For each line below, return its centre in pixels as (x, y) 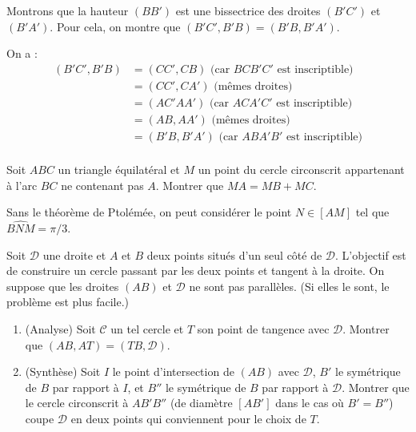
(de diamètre (201, 403)
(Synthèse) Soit (63, 371)
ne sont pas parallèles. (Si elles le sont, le (289, 286)
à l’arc (22, 185)
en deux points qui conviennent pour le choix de (188, 418)
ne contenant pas (102, 185)
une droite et (74, 254)
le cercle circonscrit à (77, 403)
